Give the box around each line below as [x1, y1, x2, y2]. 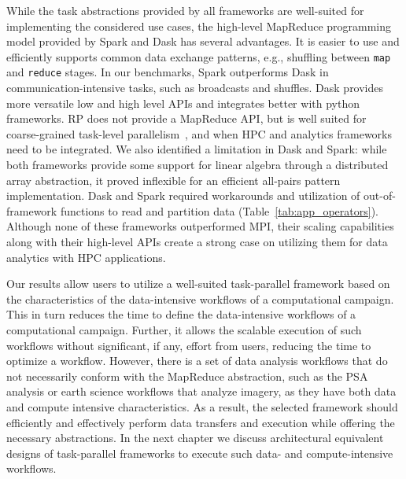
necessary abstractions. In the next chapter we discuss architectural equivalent [6, 429, 384, 446]
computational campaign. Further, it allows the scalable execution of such [6, 322, 362, 337]
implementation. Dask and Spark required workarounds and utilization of [6, 187, 360, 204]
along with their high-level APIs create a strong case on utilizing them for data [6, 234, 388, 250]
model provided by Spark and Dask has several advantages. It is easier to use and [6, 33, 400, 50]
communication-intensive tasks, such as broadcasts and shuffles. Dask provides [6, 79, 384, 96]
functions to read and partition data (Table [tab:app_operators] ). [60, 202, 378, 219]
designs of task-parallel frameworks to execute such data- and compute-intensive [6, 444, 393, 461]
